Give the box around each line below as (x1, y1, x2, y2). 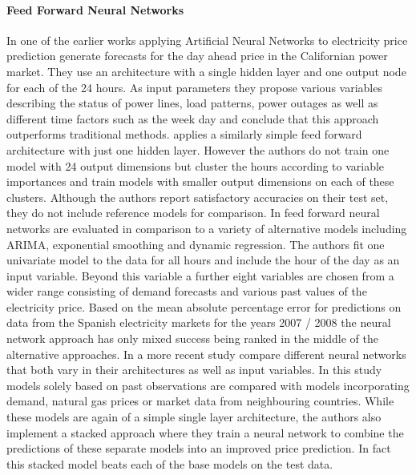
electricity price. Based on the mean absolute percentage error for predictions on (6, 298, 402, 315)
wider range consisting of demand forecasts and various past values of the (6, 283, 367, 300)
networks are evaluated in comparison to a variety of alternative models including (6, 219, 407, 236)
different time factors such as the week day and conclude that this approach (6, 110, 379, 127)
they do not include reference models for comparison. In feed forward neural (6, 204, 380, 221)
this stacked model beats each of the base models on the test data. (6, 455, 333, 472)
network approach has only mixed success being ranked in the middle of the (6, 330, 378, 347)
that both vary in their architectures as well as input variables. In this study (6, 361, 382, 378)
